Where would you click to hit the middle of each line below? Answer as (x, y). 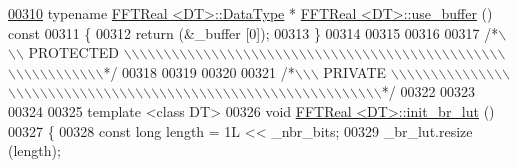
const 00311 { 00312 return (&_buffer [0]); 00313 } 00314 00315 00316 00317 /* (253, 32)
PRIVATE (355, 71)
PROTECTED (73, 52)
